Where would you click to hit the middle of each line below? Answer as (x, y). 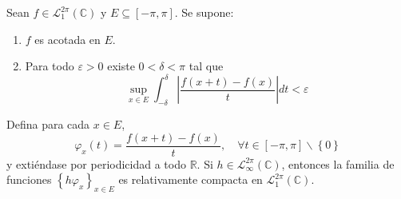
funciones (29, 179)
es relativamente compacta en (191, 179)
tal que (206, 66)
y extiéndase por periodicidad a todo (96, 163)
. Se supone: (204, 12)
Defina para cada (48, 124)
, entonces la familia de (338, 163)
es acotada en (67, 39)
